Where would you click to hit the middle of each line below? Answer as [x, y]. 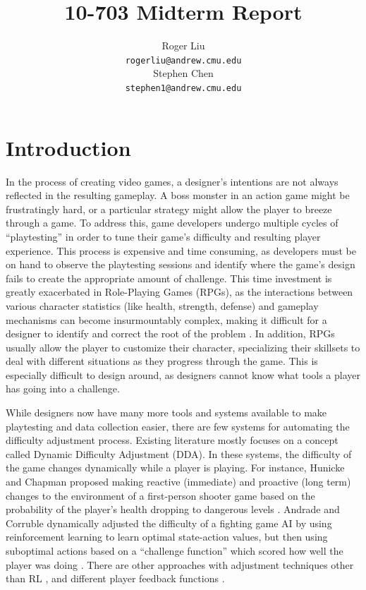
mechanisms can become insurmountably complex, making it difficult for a [166, 319]
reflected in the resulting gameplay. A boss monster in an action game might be [178, 195]
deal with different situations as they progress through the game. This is [162, 361]
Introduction [68, 147]
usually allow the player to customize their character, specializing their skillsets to [183, 347]
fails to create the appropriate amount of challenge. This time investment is [169, 278]
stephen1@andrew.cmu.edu [183, 88]
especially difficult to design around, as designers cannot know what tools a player [183, 374]
